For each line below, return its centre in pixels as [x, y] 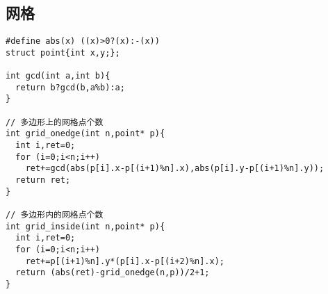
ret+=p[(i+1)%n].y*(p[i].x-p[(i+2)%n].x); [125, 261]
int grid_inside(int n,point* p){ [85, 226]
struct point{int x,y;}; [63, 52]
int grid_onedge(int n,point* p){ [85, 134]
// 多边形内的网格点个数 [55, 215]
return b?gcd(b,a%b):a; [70, 87]
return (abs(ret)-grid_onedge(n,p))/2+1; [113, 273]
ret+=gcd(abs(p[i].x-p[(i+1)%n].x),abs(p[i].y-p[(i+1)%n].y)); [175, 169]
